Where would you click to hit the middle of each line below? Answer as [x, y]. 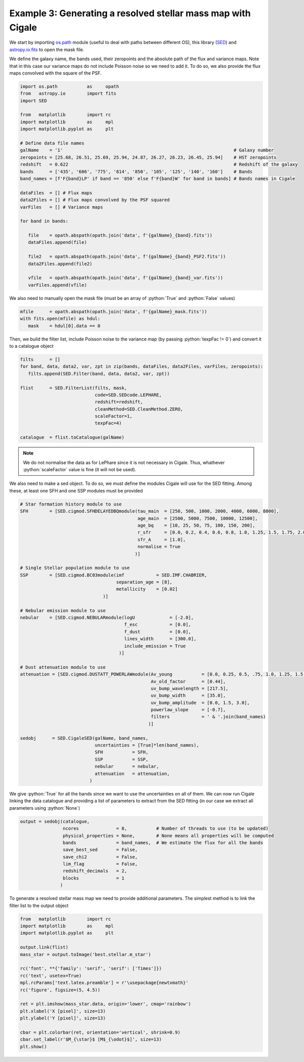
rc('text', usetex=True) [51, 976]
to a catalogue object [31, 346]
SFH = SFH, [122, 752]
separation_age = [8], [144, 582]
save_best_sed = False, [100, 850]
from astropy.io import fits [68, 93]
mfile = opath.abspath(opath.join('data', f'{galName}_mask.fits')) [113, 311]
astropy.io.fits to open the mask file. [47, 49]
